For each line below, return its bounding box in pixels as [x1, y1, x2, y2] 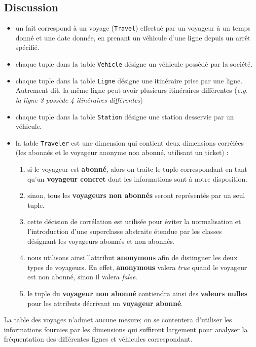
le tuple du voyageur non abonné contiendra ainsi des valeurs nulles [27, 288, 248, 298]
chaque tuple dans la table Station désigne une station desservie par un [15, 111, 234, 121]
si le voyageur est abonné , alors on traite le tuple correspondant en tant [27, 164, 247, 174]
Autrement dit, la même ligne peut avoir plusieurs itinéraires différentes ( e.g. [15, 85, 248, 95]
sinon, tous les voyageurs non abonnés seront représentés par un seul [27, 190, 245, 200]
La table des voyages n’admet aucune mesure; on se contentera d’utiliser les [4, 314, 232, 325]
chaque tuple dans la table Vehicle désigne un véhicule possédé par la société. [15, 59, 253, 69]
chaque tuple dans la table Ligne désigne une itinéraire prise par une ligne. [15, 75, 243, 85]
